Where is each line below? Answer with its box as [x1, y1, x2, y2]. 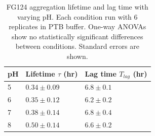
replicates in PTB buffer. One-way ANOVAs [9, 21, 146, 32]
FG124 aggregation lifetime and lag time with [6, 2, 148, 12]
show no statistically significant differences [12, 31, 143, 41]
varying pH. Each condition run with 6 [17, 11, 138, 22]
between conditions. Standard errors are [15, 41, 139, 51]
